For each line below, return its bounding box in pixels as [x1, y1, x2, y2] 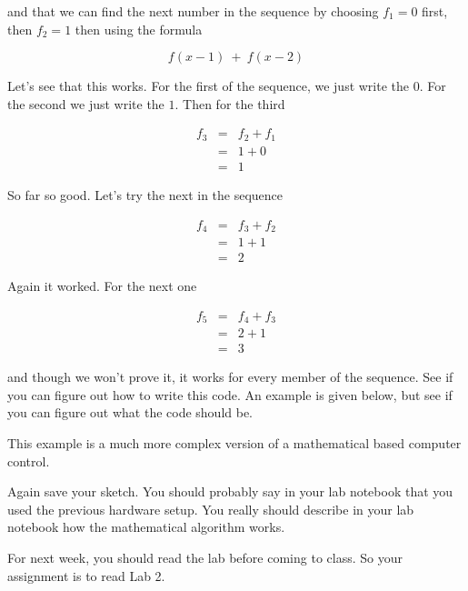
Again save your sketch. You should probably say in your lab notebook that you [7, 482, 453, 501]
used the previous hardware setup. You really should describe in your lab [7, 499, 414, 518]
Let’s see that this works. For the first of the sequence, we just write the [7, 76, 410, 95]
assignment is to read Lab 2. [7, 566, 165, 585]
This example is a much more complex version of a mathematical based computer [7, 433, 462, 452]
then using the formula [75, 19, 203, 38]
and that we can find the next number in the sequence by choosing [7, 2, 379, 20]
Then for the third [183, 94, 285, 113]
